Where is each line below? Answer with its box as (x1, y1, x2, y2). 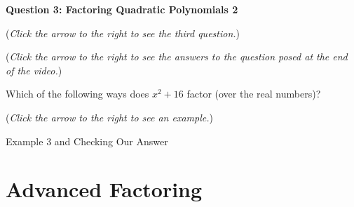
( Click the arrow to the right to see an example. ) (6, 109, 213, 124)
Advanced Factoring (6, 175, 203, 203)
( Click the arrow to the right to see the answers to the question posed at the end (6, 49, 348, 64)
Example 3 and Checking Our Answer (6, 133, 168, 148)
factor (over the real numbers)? (186, 86, 321, 101)
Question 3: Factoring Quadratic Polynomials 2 (6, 2, 238, 16)
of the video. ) (6, 62, 62, 77)
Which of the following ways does (6, 86, 149, 101)
